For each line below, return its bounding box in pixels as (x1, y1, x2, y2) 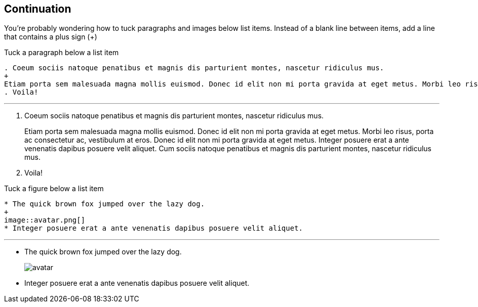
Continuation (4, 3, 71, 15)
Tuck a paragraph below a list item (4, 48, 119, 57)
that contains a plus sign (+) (4, 32, 97, 41)
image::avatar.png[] (4, 216, 86, 225)
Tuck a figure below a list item (4, 184, 104, 193)
